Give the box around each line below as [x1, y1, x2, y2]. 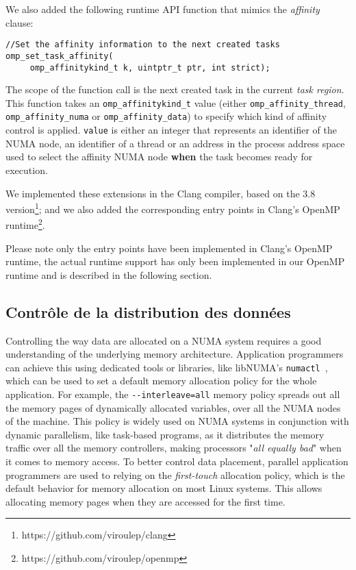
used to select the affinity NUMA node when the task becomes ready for [5, 149, 313, 164]
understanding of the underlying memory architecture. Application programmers [5, 347, 344, 361]
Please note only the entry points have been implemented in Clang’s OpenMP [5, 240, 333, 255]
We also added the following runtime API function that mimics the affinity [5, 2, 320, 16]
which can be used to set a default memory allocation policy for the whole [5, 373, 317, 388]
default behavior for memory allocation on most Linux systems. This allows [5, 481, 322, 495]
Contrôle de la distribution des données [5, 301, 291, 322]
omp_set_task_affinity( [5, 51, 114, 61]
